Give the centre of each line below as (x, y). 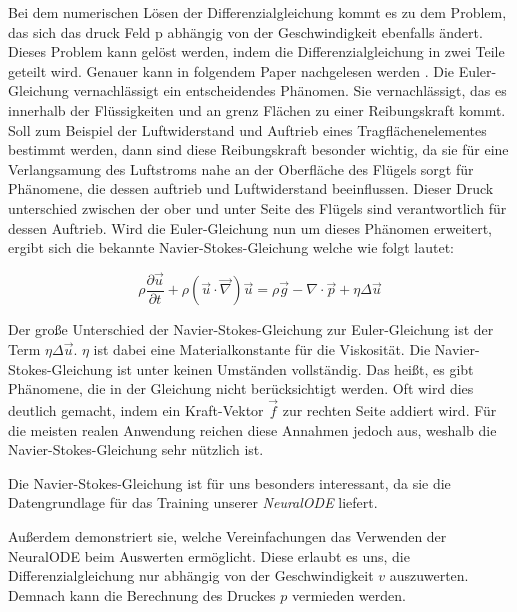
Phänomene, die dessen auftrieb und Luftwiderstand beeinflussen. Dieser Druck (251, 188)
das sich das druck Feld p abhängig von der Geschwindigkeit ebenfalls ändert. (245, 31)
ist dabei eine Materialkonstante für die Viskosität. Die (262, 349)
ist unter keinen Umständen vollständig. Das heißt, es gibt (295, 368)
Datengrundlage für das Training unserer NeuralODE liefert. (193, 502)
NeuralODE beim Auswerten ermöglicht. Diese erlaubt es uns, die (209, 555)
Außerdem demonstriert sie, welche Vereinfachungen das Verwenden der (227, 535)
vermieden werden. (348, 594)
